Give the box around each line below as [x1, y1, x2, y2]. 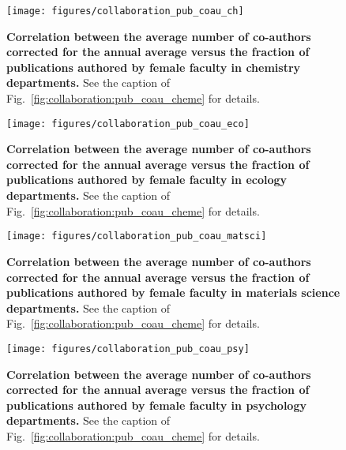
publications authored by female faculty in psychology [6, 396, 307, 413]
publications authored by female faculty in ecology [6, 171, 288, 188]
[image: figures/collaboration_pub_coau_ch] [6, 6, 244, 17]
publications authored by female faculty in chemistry [6, 58, 301, 75]
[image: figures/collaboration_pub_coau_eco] [6, 118, 250, 129]
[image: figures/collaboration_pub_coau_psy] [6, 343, 250, 354]
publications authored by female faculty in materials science [6, 284, 340, 301]
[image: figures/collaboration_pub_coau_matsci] [6, 231, 267, 242]
